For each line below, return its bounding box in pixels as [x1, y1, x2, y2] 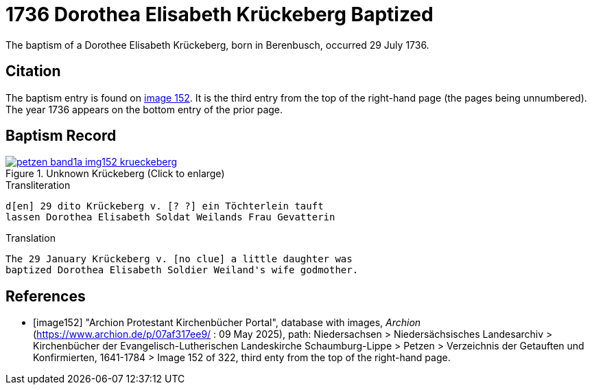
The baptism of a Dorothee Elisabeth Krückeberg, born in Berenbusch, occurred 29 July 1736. [5, 38, 429, 51]
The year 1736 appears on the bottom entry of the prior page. [5, 103, 283, 115]
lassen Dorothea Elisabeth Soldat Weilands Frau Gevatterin [5, 211, 335, 223]
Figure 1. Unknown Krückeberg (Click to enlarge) [5, 168, 225, 180]
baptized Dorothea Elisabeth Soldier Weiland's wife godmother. [5, 264, 359, 276]
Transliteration [5, 179, 71, 192]
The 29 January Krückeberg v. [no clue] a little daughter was [5, 253, 353, 265]
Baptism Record [5, 127, 117, 145]
